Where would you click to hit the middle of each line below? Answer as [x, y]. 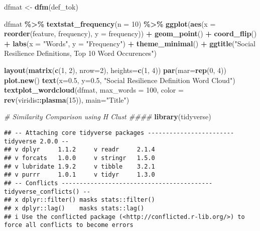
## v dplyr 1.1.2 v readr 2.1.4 [80, 150]
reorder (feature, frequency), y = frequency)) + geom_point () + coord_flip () [131, 33]
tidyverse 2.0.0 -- [36, 141]
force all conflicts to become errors [69, 225]
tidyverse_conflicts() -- [47, 191]
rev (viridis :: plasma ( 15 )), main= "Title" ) [67, 99]
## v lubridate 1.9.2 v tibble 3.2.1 [80, 166]
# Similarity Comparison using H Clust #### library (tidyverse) [108, 117]
